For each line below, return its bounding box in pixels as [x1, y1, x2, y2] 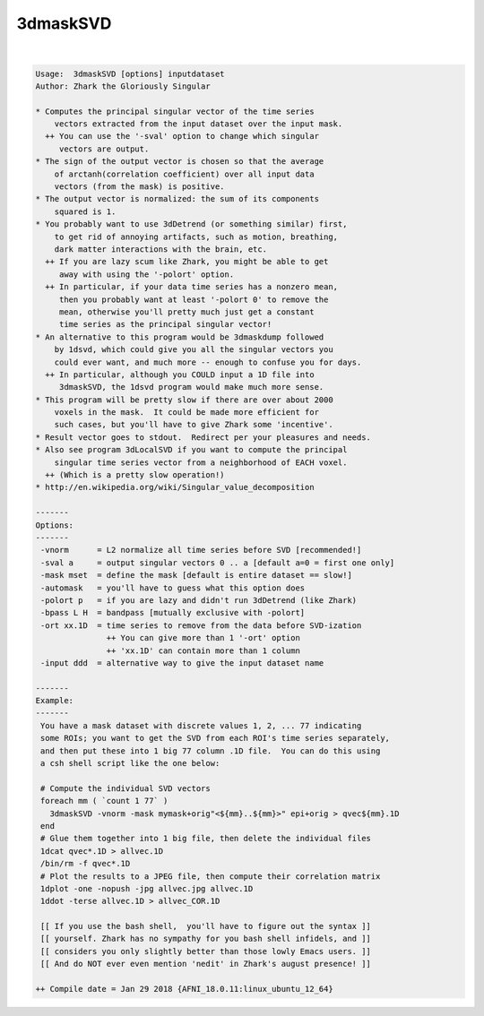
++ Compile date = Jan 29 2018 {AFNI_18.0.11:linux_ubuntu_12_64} [35, 984, 333, 994]
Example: [35, 695, 74, 706]
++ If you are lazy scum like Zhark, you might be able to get [45, 256, 329, 267]
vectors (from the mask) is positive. [54, 182, 225, 192]
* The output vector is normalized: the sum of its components [35, 194, 320, 204]
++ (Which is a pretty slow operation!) [45, 470, 225, 480]
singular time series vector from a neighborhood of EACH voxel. [54, 457, 348, 468]
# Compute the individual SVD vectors [40, 783, 211, 793]
